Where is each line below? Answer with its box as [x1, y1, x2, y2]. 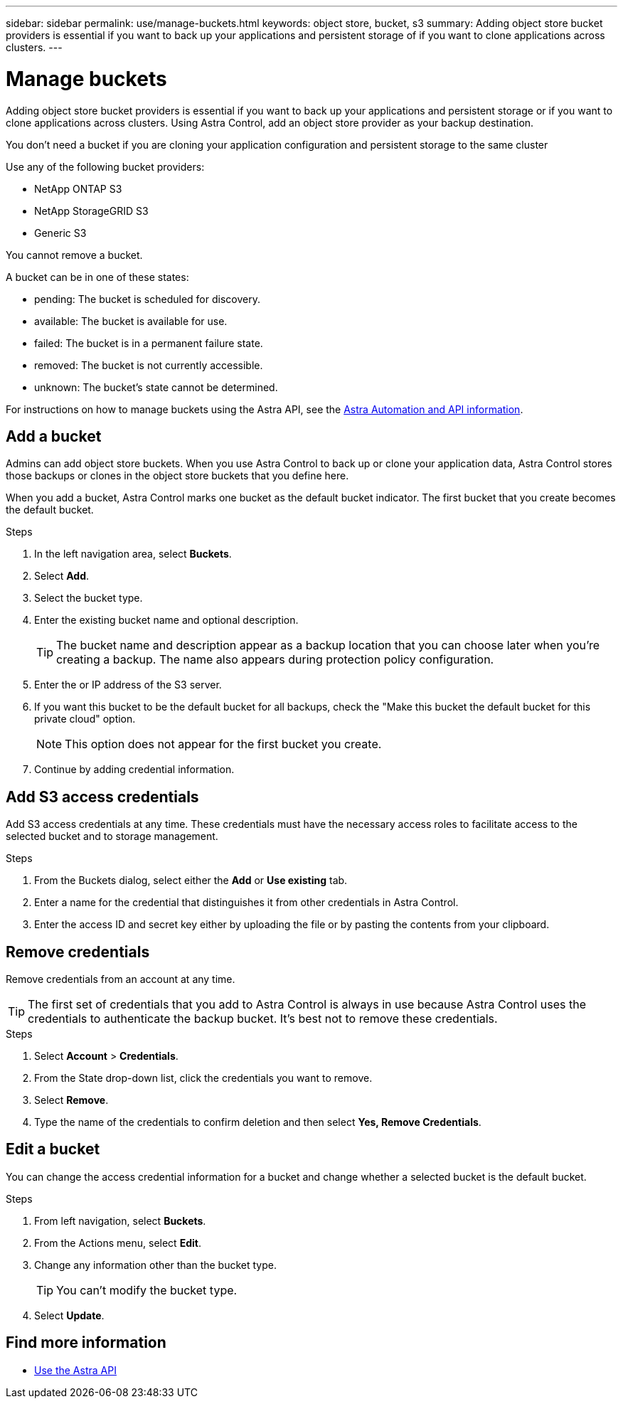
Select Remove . [34, 1094, 109, 1107]
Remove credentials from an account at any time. [6, 973, 235, 986]
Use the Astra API [34, 1363, 117, 1376]
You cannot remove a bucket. [6, 248, 143, 261]
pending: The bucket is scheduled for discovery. [34, 292, 260, 305]
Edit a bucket [6, 1140, 100, 1159]
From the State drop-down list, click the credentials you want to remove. [34, 1072, 373, 1085]
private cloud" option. [34, 713, 136, 725]
